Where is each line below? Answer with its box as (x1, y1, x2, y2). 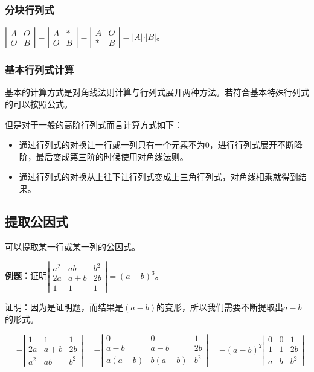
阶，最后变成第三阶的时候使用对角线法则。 (19, 150, 188, 162)
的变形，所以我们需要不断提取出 (156, 301, 284, 313)
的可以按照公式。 (5, 98, 72, 111)
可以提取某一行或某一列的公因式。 (5, 240, 140, 252)
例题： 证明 (5, 269, 47, 282)
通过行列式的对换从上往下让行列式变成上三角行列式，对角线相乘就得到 (19, 170, 298, 183)
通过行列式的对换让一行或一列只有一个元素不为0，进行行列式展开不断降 (19, 138, 303, 151)
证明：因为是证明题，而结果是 (5, 301, 123, 313)
